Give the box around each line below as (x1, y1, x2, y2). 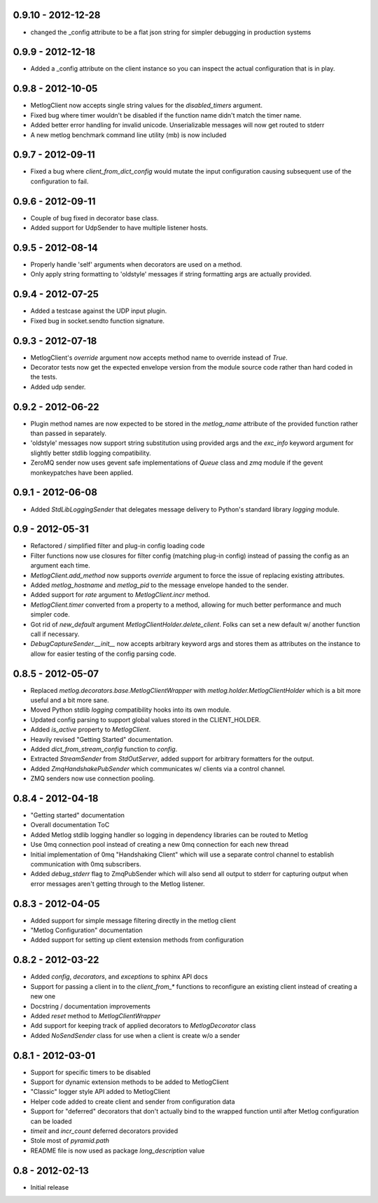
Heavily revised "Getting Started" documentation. (30, 735, 174, 743)
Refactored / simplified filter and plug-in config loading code (30, 542, 205, 550)
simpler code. (30, 610, 70, 619)
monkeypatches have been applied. (30, 468, 134, 477)
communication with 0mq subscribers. (30, 860, 141, 868)
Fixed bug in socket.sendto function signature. (30, 316, 164, 325)
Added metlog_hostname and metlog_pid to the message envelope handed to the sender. (30, 581, 289, 589)
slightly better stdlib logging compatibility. (30, 449, 151, 457)
